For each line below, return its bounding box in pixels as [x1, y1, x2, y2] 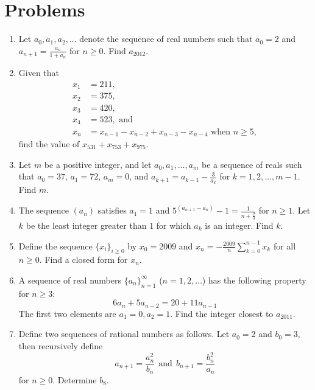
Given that [18, 66, 60, 78]
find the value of [18, 137, 80, 150]
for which [156, 218, 191, 231]
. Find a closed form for [39, 253, 128, 266]
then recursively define [18, 339, 103, 352]
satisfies [97, 204, 127, 217]
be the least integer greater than [26, 218, 147, 231]
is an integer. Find [205, 218, 274, 231]
